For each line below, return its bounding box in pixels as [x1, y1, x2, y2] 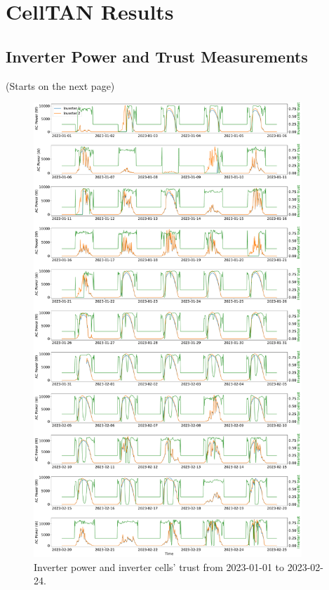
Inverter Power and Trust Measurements [6, 45, 308, 67]
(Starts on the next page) [6, 78, 115, 93]
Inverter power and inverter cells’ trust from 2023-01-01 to [34, 559, 285, 574]
